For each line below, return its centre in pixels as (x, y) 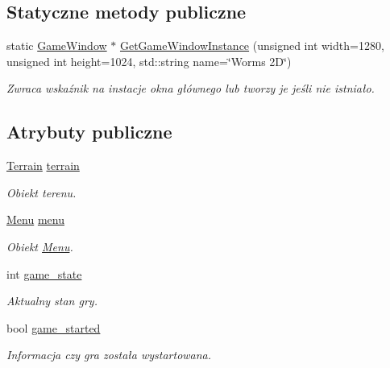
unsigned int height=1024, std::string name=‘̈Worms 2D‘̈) (149, 61)
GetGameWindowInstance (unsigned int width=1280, (252, 45)
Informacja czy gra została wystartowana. (109, 355)
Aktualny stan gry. (52, 301)
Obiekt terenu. (41, 192)
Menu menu (35, 219)
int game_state (44, 273)
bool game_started (54, 327)
